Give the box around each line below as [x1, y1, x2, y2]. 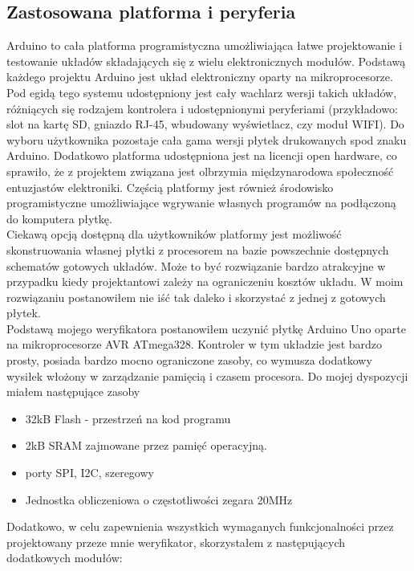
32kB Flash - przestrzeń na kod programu [25, 410, 231, 426]
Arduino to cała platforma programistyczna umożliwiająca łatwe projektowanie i [6, 37, 403, 54]
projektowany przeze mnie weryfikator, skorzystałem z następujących [6, 533, 345, 550]
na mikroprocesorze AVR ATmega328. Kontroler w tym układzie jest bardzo [6, 336, 383, 353]
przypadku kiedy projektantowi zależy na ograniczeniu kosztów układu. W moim [6, 273, 404, 290]
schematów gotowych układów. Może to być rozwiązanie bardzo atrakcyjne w [6, 257, 386, 274]
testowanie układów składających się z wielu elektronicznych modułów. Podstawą [6, 52, 406, 69]
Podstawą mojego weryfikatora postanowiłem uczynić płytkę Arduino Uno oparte [6, 320, 406, 336]
